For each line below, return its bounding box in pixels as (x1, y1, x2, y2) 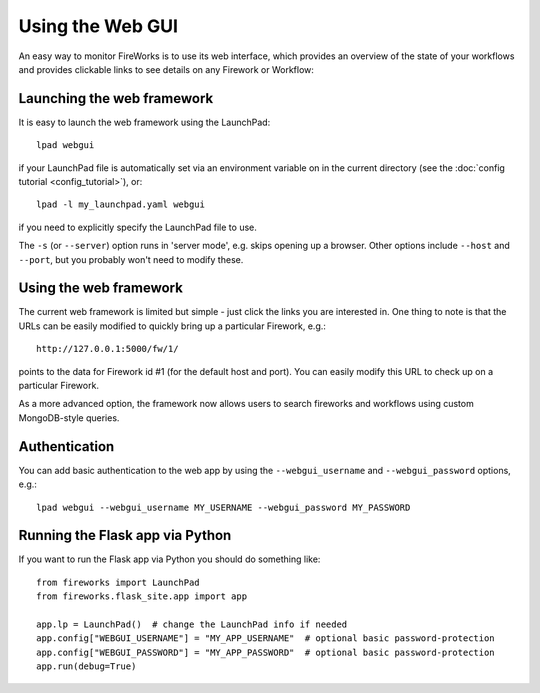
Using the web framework (18, 280, 184, 297)
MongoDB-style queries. (18, 411, 120, 424)
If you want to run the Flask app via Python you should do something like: (18, 553, 321, 565)
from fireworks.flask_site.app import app (36, 591, 248, 602)
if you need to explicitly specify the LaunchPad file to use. (18, 221, 257, 233)
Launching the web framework (18, 90, 214, 107)
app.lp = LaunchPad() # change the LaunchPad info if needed (36, 618, 348, 630)
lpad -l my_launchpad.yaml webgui (36, 199, 205, 210)
